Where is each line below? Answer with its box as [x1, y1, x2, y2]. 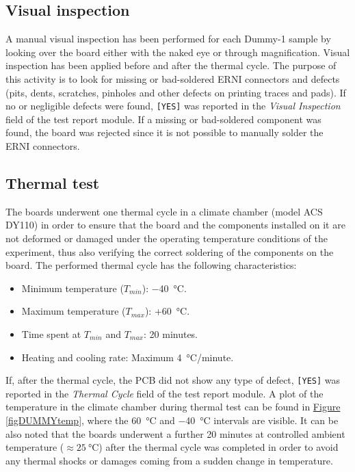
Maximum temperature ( [21, 304, 126, 318]
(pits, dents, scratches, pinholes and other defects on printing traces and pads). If [5, 85, 346, 99]
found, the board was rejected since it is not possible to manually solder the [5, 125, 324, 140]
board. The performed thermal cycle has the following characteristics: [5, 258, 297, 272]
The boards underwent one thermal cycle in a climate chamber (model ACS [5, 204, 323, 218]
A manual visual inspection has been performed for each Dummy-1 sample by [5, 31, 331, 46]
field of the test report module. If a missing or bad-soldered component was [5, 112, 321, 126]
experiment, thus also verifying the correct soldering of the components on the [5, 244, 334, 259]
